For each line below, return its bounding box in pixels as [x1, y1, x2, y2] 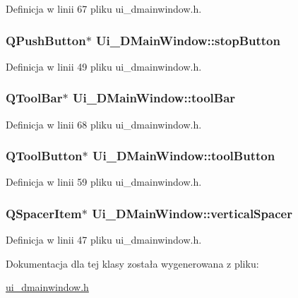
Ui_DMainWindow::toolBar [72, 89, 236, 107]
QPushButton [6, 31, 86, 49]
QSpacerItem [6, 204, 82, 222]
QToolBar [6, 89, 63, 107]
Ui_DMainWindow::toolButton [92, 147, 275, 165]
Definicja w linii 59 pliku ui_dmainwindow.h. [6, 174, 202, 189]
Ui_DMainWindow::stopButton [96, 31, 280, 49]
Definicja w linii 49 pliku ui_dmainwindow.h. [6, 59, 202, 73]
